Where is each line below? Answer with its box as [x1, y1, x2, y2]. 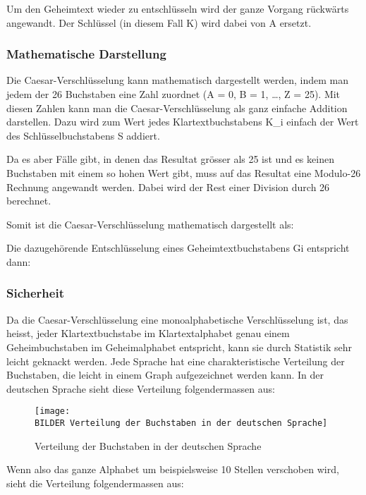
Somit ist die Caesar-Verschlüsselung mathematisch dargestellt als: [6, 216, 294, 231]
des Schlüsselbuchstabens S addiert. [6, 128, 160, 142]
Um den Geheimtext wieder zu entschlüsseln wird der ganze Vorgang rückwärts [6, 1, 349, 16]
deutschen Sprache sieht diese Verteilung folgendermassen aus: [6, 381, 275, 396]
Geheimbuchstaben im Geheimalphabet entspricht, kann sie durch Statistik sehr [6, 339, 352, 354]
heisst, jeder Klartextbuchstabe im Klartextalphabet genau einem [6, 326, 290, 341]
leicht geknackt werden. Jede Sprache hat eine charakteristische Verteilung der [6, 353, 345, 368]
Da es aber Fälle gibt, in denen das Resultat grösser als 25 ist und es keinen [6, 152, 334, 166]
